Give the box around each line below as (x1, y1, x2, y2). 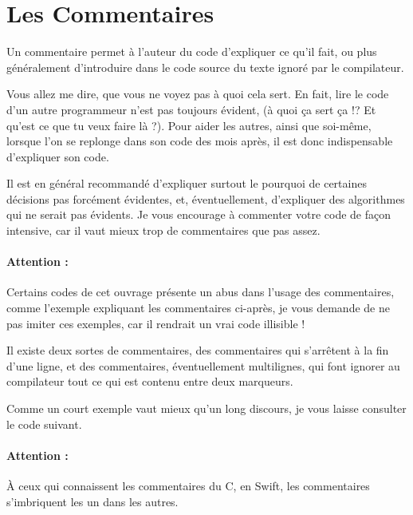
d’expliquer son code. (6, 148, 109, 164)
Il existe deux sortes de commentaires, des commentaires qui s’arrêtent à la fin (6, 342, 389, 359)
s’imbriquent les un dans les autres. (6, 493, 179, 509)
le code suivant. (6, 415, 82, 432)
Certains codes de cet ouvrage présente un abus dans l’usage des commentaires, (6, 283, 395, 300)
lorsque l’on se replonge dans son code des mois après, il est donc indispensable (6, 133, 393, 149)
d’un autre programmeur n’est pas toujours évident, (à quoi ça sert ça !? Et (6, 101, 376, 117)
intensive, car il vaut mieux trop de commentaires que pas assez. (6, 222, 321, 239)
